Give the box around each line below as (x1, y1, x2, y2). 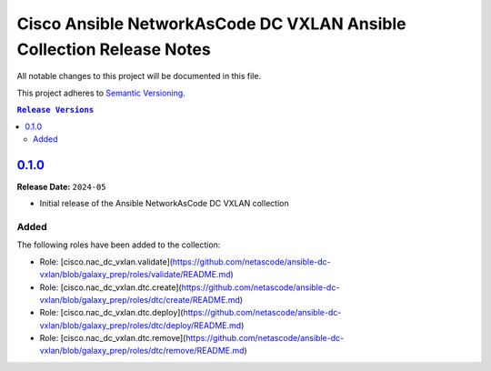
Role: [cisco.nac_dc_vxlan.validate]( (39, 256, 173, 267)
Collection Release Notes (16, 39, 211, 59)
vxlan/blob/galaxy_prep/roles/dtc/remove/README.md (39, 346, 245, 356)
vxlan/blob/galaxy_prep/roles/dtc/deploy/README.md (39, 319, 242, 331)
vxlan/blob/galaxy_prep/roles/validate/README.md (39, 269, 231, 280)
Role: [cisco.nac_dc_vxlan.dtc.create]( (39, 282, 182, 293)
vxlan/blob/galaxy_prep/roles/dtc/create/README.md (39, 294, 241, 305)
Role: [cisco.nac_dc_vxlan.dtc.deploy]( (39, 307, 184, 318)
